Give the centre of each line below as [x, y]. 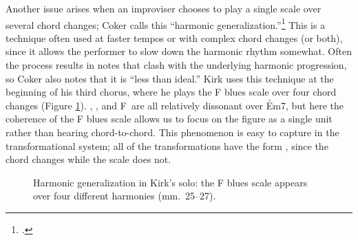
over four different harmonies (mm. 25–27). [125, 196]
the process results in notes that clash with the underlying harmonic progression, [176, 65]
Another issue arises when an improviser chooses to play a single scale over [164, 8]
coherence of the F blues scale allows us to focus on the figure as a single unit [169, 119]
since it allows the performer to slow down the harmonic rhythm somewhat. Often [179, 51]
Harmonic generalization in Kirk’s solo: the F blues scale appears [170, 182]
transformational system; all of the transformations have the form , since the [167, 145]
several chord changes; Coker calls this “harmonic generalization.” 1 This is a [166, 23]
